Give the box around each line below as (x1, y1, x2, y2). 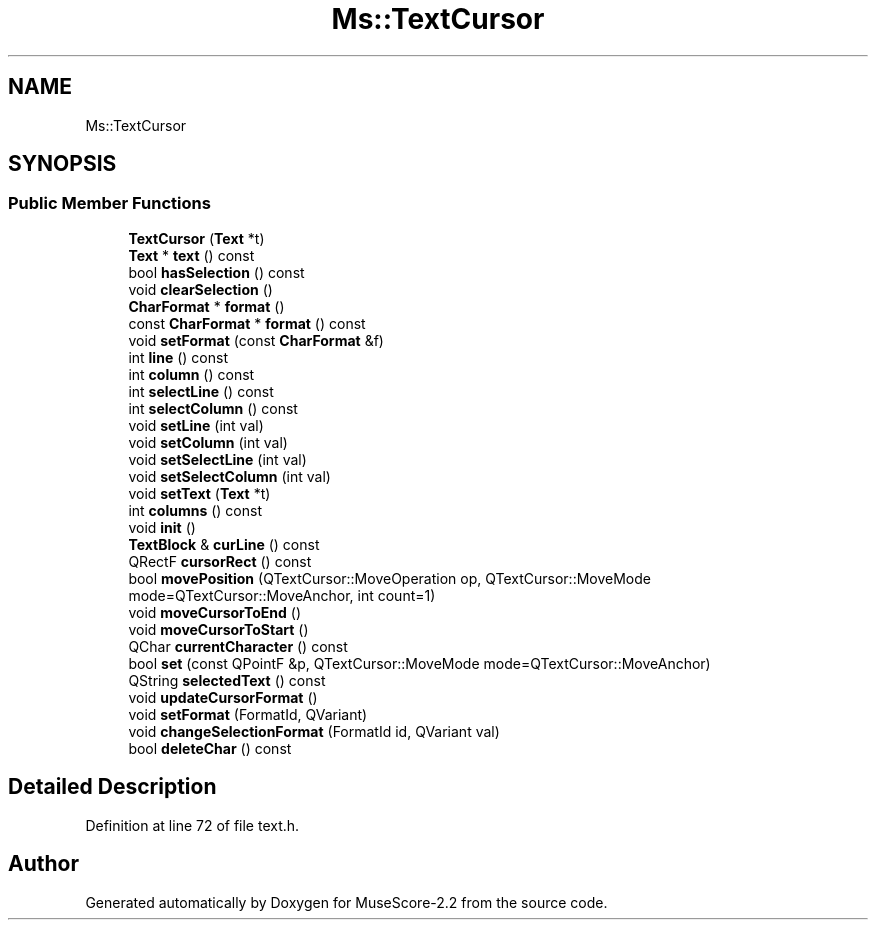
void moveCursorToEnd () (128, 603, 302, 621)
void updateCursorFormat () (128, 688, 318, 706)
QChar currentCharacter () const (128, 637, 348, 655)
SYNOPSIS (8, 151, 117, 177)
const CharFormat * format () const (128, 314, 366, 332)
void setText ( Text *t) (128, 484, 271, 502)
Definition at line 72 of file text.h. (85, 816, 300, 834)
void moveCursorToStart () (128, 620, 309, 638)
